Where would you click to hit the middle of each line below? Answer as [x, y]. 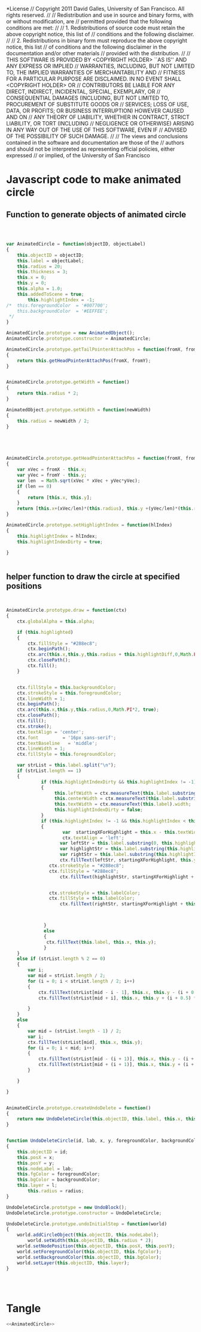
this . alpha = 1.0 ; [40, 289]
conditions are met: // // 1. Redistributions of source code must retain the [96, 28]
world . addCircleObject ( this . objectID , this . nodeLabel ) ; [88, 1235]
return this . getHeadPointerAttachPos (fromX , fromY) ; [84, 360]
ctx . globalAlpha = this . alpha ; [56, 621]
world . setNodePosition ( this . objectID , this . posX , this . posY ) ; [96, 1246]
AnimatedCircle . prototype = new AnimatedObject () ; [71, 333]
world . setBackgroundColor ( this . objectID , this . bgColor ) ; [89, 1257]
